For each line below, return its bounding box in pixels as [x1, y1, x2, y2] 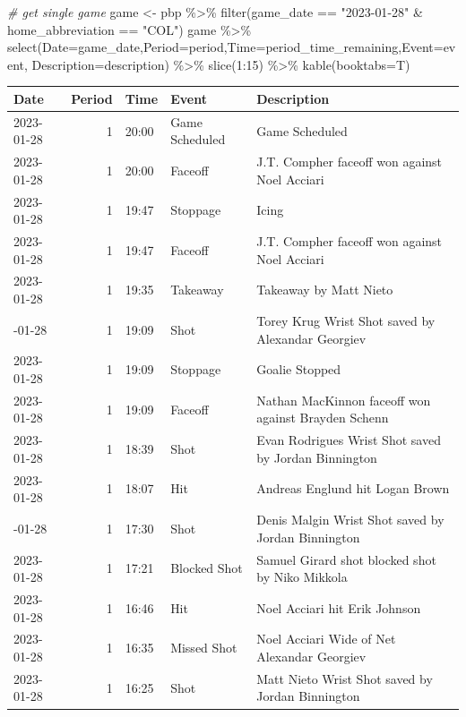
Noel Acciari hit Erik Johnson [256, 598, 421, 617]
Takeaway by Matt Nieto [256, 280, 393, 299]
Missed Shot [170, 638, 237, 657]
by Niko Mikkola [256, 568, 348, 586]
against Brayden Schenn [256, 408, 389, 427]
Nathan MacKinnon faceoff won [256, 390, 431, 409]
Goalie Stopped [256, 360, 341, 379]
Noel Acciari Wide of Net [256, 629, 396, 648]
